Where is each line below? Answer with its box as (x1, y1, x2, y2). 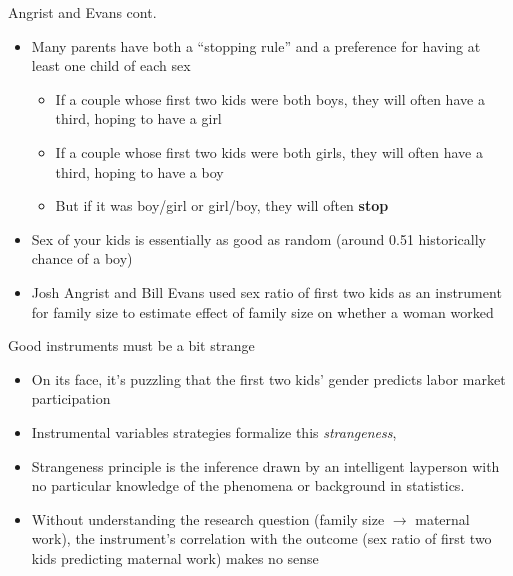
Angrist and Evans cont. (8, 2, 157, 22)
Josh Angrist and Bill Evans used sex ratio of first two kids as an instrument (31, 281, 502, 302)
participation (31, 388, 111, 409)
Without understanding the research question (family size (31, 508, 385, 529)
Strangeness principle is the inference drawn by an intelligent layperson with (31, 455, 500, 476)
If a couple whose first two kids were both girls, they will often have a (55, 141, 483, 162)
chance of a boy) (31, 248, 133, 269)
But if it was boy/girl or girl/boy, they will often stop (55, 195, 389, 216)
